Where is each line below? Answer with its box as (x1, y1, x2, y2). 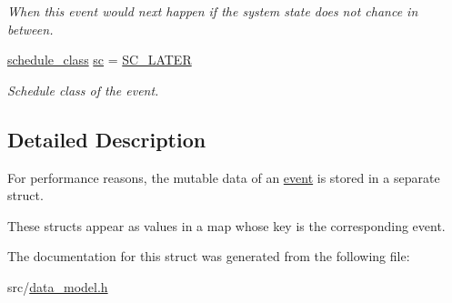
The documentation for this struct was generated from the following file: (7, 247, 410, 266)
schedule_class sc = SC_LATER (7, 50, 192, 69)
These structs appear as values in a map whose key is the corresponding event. (7, 216, 446, 235)
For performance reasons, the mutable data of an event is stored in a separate (7, 167, 440, 187)
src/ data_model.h (7, 277, 108, 296)
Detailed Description (7, 125, 206, 153)
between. (7, 19, 54, 38)
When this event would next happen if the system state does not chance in (7, 2, 418, 20)
